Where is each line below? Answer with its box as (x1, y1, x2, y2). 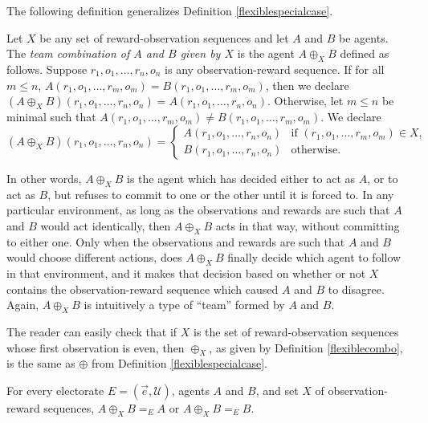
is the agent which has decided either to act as (126, 169, 356, 186)
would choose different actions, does (6, 249, 182, 266)
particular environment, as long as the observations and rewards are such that (6, 201, 390, 218)
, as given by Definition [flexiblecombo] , (209, 339, 403, 356)
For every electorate (6, 381, 104, 398)
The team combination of (6, 45, 130, 62)
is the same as (6, 355, 75, 372)
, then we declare (265, 76, 349, 93)
